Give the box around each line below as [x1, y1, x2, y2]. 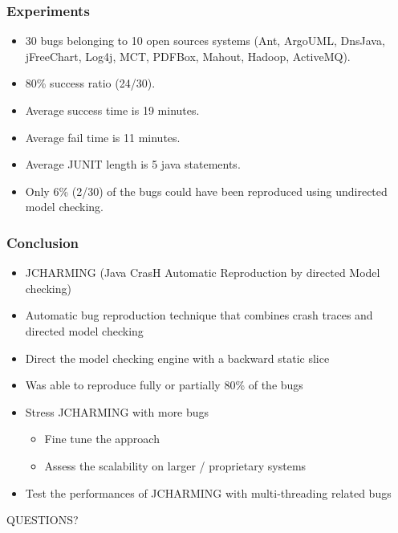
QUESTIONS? [6, 511, 79, 528]
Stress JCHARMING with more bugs [25, 403, 209, 420]
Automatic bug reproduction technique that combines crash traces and [25, 307, 373, 323]
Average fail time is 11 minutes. [25, 128, 181, 145]
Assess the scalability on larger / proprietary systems [44, 457, 307, 474]
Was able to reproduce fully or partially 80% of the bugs [25, 376, 303, 393]
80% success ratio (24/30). [25, 75, 156, 92]
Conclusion [6, 232, 79, 252]
